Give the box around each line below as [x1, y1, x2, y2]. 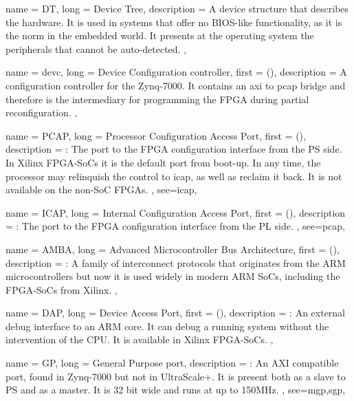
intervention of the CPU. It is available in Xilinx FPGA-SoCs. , [5, 332, 274, 347]
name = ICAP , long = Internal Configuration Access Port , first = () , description [5, 205, 346, 219]
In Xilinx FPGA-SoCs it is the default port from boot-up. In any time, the [5, 155, 321, 169]
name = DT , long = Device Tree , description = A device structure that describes [5, 1, 349, 15]
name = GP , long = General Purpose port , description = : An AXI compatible [5, 356, 339, 370]
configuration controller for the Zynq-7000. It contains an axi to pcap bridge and [5, 78, 346, 92]
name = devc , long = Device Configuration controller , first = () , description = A [5, 65, 347, 79]
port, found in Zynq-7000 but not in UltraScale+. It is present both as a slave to [5, 369, 346, 383]
